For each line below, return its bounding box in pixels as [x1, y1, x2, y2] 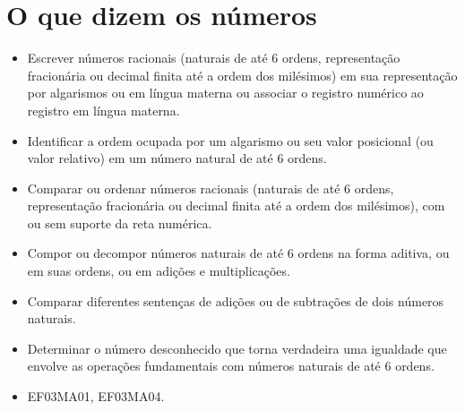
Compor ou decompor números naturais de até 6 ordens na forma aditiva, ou [27, 244, 450, 262]
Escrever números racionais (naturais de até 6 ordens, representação [27, 48, 400, 67]
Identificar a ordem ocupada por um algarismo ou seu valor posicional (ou [27, 131, 434, 150]
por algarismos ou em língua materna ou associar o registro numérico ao [27, 83, 424, 102]
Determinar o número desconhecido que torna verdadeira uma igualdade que [27, 338, 447, 357]
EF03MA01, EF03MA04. [27, 387, 165, 406]
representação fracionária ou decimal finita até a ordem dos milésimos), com [27, 196, 445, 215]
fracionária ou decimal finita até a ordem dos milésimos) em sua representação [27, 65, 458, 84]
